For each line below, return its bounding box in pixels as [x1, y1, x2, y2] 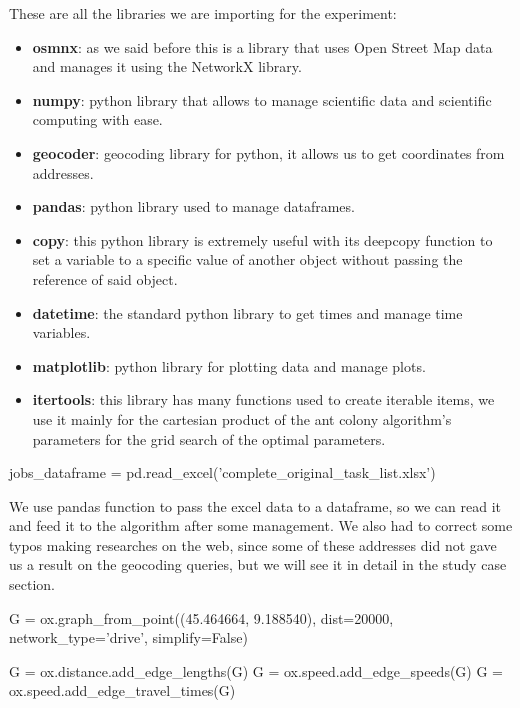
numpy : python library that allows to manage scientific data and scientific [32, 89, 492, 110]
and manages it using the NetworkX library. [32, 56, 302, 77]
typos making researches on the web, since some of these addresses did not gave [9, 534, 497, 555]
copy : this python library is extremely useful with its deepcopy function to [32, 229, 493, 250]
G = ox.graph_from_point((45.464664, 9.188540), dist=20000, [9, 607, 394, 628]
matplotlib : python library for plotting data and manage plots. [32, 355, 426, 376]
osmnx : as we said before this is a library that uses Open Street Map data [32, 36, 493, 57]
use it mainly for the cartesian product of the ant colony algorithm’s [32, 408, 452, 429]
